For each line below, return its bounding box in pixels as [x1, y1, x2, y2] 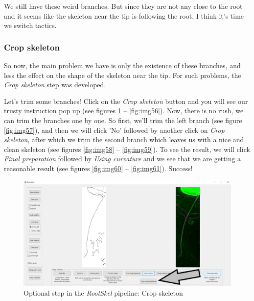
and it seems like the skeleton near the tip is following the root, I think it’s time [4, 10, 244, 21]
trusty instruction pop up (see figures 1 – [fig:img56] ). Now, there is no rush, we [4, 105, 244, 116]
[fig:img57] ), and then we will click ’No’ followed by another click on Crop [4, 125, 225, 135]
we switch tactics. [4, 20, 57, 30]
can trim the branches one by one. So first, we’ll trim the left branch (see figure [4, 115, 242, 125]
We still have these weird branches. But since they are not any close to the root [4, 1, 243, 11]
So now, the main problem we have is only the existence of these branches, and [4, 60, 241, 70]
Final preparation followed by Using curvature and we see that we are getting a [4, 153, 241, 164]
